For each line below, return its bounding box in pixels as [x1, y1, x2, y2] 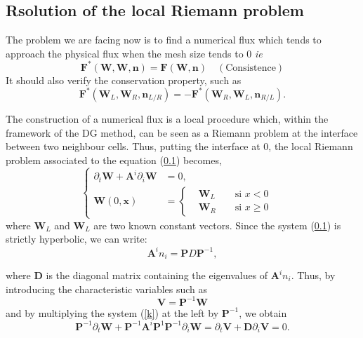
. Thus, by [291, 268, 336, 283]
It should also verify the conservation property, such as [6, 72, 242, 87]
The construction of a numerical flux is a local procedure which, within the [6, 111, 329, 126]
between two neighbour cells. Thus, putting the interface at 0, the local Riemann [6, 139, 353, 154]
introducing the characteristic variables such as [6, 281, 208, 296]
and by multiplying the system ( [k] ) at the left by [6, 305, 219, 320]
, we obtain [239, 305, 287, 320]
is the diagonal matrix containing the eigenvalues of [46, 268, 268, 283]
